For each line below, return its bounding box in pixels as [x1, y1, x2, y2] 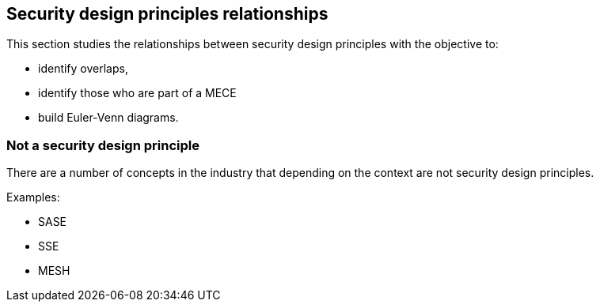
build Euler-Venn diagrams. [38, 111, 179, 125]
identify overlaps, [38, 62, 128, 76]
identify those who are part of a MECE [38, 86, 237, 100]
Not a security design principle [6, 137, 199, 153]
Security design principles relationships [6, 4, 328, 24]
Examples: [6, 190, 60, 205]
